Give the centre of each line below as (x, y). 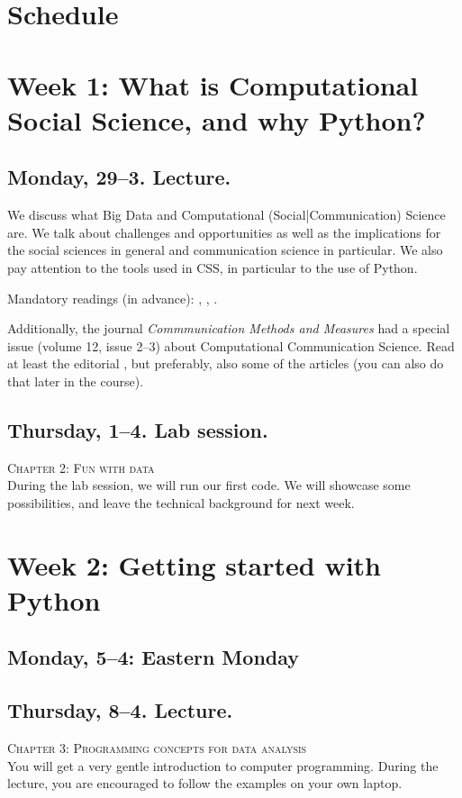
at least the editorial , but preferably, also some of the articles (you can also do (226, 363)
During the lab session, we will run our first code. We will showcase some (209, 485)
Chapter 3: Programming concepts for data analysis (157, 748)
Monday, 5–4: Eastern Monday (154, 657)
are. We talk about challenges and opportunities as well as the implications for (224, 232)
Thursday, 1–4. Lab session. (138, 429)
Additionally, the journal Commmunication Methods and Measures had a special (229, 328)
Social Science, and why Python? (217, 119)
